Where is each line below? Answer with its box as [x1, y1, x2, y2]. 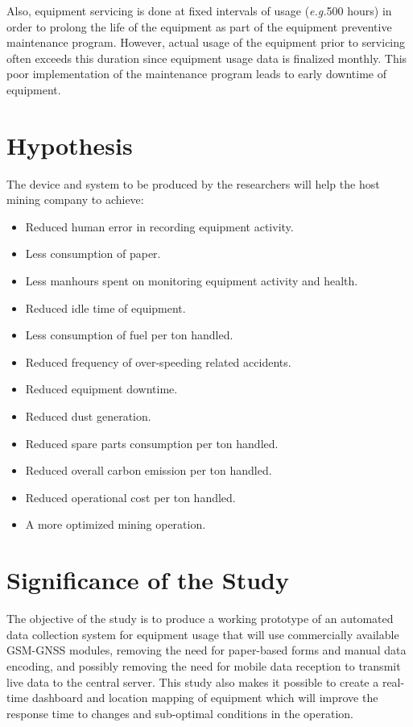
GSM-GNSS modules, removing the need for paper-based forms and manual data [6, 642, 407, 658]
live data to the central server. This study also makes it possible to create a [6, 673, 379, 690]
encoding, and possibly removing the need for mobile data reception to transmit [6, 657, 401, 674]
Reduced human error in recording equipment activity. [25, 218, 294, 235]
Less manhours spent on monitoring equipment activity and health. [25, 272, 358, 289]
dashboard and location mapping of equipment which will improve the [31, 689, 378, 706]
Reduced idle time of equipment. [25, 299, 186, 316]
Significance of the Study [6, 563, 290, 596]
